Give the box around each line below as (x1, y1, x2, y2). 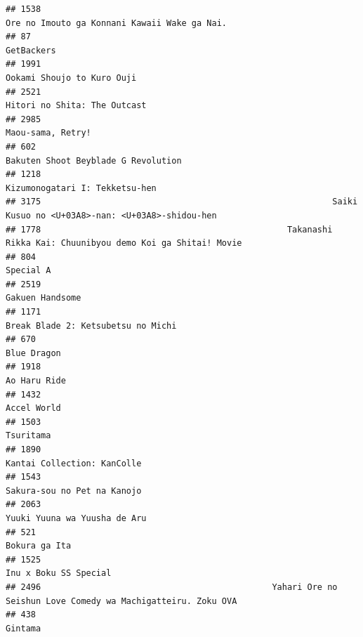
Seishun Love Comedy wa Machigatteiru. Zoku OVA (6, 596, 237, 606)
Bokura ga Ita (6, 541, 72, 551)
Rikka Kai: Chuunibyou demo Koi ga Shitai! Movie (6, 238, 242, 249)
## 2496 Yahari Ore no (6, 582, 338, 592)
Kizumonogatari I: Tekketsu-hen (6, 183, 157, 193)
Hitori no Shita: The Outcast (6, 100, 147, 111)
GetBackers (6, 45, 56, 55)
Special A (6, 265, 51, 276)
